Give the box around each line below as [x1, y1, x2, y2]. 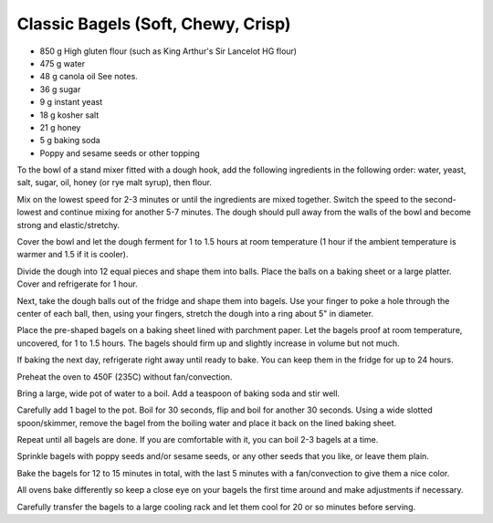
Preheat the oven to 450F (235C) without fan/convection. [16, 371, 233, 382]
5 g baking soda [39, 135, 100, 146]
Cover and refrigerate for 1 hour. [16, 278, 138, 289]
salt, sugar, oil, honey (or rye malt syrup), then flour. [16, 177, 212, 188]
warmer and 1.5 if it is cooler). [16, 249, 129, 260]
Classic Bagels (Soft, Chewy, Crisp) [16, 14, 291, 34]
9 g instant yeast [39, 97, 103, 108]
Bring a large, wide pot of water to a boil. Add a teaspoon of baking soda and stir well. [16, 388, 341, 399]
